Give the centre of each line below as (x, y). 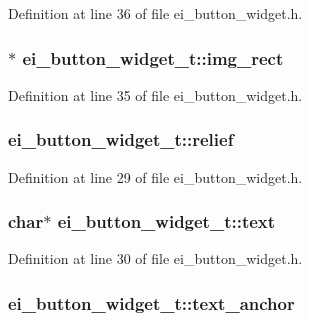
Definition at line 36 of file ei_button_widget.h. (155, 13)
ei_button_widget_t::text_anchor (151, 302)
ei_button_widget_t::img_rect (153, 57)
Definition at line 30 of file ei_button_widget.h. (155, 258)
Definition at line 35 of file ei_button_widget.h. (155, 94)
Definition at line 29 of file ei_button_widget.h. (155, 176)
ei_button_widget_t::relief (121, 139)
